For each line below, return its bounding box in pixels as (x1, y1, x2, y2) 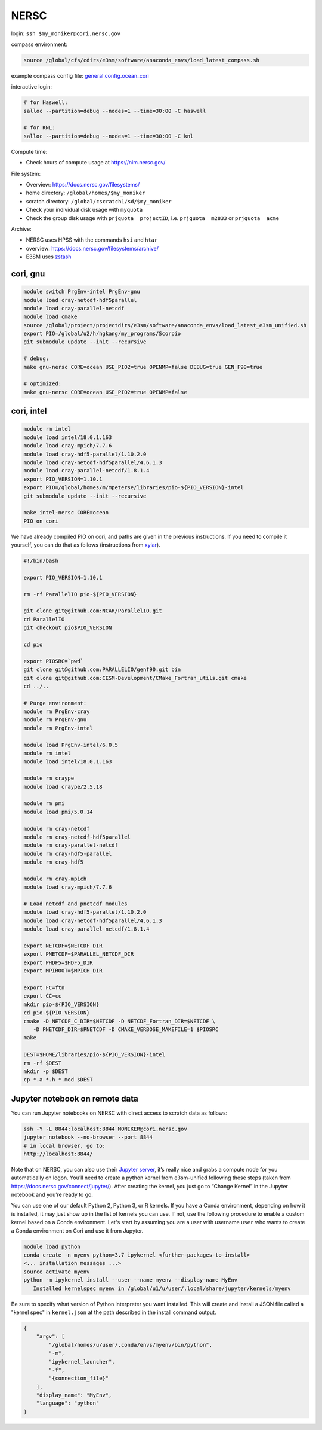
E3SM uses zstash (26, 253, 72, 260)
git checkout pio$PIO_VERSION (23, 624, 112, 631)
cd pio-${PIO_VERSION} (23, 1010, 90, 1016)
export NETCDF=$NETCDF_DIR (23, 943, 103, 949)
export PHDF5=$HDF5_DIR (23, 959, 94, 966)
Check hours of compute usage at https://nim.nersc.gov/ (26, 159, 166, 166)
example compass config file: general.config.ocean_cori (11, 72, 149, 79)
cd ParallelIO (23, 616, 65, 623)
